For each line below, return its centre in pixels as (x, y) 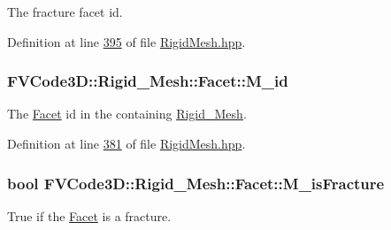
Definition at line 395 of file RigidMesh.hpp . (126, 41)
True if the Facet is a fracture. (89, 215)
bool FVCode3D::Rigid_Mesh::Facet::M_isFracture (196, 183)
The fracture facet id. (65, 11)
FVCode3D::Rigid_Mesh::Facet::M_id (148, 81)
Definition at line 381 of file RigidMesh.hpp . (126, 143)
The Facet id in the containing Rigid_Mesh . (127, 114)
